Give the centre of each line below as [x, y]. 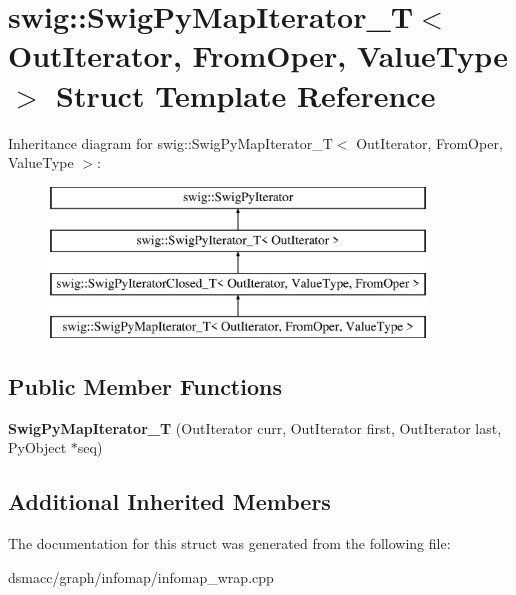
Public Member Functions [145, 385]
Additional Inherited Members [169, 501]
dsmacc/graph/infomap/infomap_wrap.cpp [141, 576]
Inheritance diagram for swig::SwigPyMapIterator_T [170, 142]
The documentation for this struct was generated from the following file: [229, 543]
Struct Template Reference [246, 94]
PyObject [37, 447]
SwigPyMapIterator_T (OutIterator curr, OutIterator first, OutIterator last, [255, 427]
